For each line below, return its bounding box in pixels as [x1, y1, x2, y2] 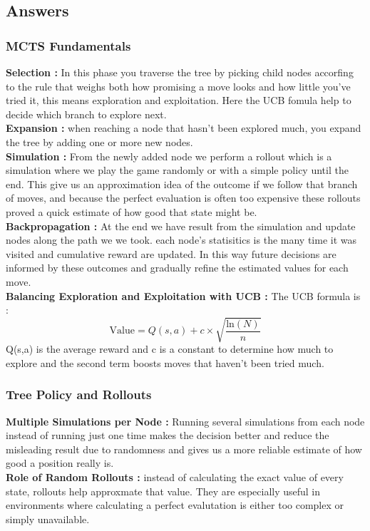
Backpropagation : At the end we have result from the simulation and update [6, 218, 356, 233]
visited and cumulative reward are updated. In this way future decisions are [6, 246, 336, 261]
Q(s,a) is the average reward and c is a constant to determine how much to [6, 341, 334, 356]
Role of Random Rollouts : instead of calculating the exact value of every [6, 470, 344, 485]
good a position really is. [6, 455, 114, 470]
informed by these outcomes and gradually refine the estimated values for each [6, 260, 349, 275]
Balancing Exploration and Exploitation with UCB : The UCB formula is [6, 288, 361, 303]
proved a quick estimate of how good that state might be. [6, 204, 257, 219]
